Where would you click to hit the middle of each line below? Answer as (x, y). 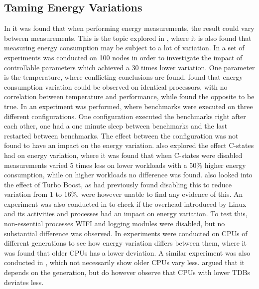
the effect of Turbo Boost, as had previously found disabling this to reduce (118, 184)
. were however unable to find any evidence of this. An (160, 194)
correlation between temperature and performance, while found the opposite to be (129, 96)
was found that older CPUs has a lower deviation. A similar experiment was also (127, 252)
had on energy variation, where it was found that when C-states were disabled (123, 155)
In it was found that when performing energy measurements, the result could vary (129, 28)
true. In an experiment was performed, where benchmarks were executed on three (129, 106)
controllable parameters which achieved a (67, 67)
